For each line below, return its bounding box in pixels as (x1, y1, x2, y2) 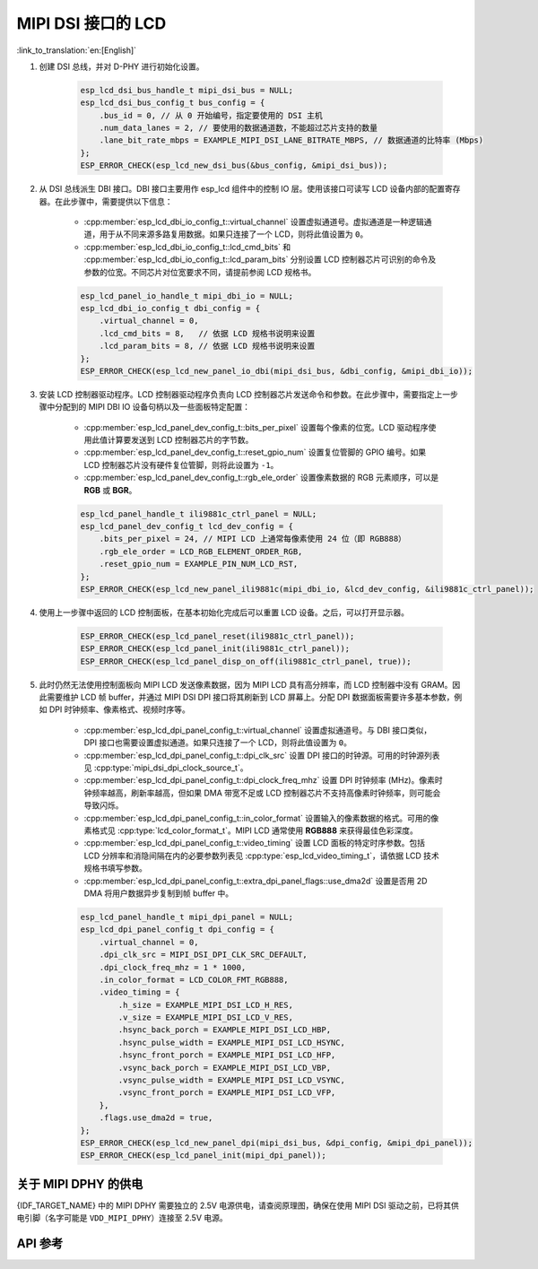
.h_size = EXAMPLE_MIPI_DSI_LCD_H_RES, (117, 1000, 293, 1010)
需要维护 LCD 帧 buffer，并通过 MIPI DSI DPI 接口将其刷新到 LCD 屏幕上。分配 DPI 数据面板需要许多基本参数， (46, 691, 455, 703)
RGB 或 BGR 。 (83, 484, 137, 495)
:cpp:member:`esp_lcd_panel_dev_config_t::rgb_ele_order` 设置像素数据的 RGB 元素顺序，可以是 (83, 472, 439, 483)
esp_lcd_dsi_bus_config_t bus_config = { (80, 98, 265, 108)
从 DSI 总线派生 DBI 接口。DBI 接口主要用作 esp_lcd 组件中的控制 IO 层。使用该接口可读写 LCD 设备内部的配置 (39, 184, 446, 195)
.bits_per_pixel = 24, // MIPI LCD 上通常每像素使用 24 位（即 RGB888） (99, 534, 407, 544)
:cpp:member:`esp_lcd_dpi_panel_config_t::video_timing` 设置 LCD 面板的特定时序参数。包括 (83, 838, 426, 848)
